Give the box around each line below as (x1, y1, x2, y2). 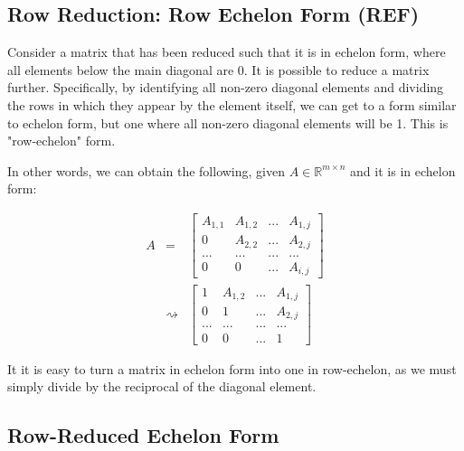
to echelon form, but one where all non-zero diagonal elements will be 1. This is (7, 113, 449, 132)
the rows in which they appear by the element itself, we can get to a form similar (7, 95, 457, 114)
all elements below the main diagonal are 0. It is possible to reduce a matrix (7, 60, 430, 79)
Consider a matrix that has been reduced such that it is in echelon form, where (7, 42, 446, 61)
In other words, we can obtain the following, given (7, 161, 285, 180)
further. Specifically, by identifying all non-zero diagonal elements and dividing (7, 78, 444, 97)
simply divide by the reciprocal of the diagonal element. (7, 377, 317, 396)
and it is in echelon (350, 161, 456, 180)
